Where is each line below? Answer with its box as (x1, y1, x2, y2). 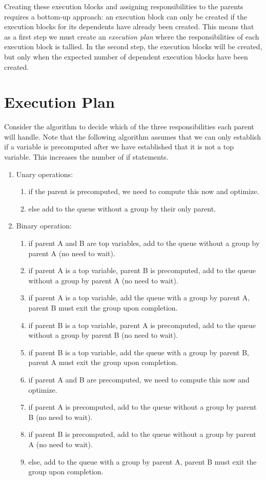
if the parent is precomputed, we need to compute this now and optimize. (28, 186, 259, 197)
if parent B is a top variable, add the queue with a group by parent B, (28, 347, 249, 357)
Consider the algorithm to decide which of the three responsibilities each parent (4, 121, 254, 132)
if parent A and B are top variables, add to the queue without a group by (28, 238, 260, 248)
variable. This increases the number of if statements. (4, 151, 169, 162)
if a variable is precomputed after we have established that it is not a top (4, 141, 234, 152)
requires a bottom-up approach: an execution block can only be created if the (4, 11, 247, 22)
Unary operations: (16, 168, 73, 179)
